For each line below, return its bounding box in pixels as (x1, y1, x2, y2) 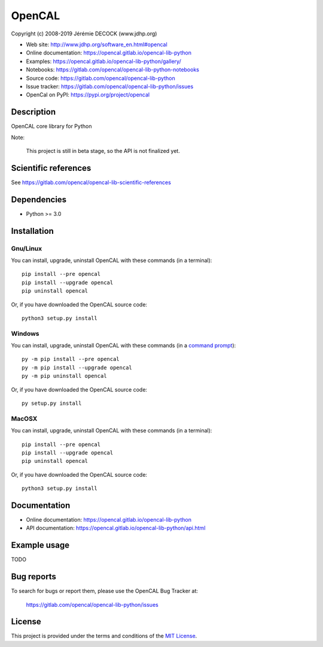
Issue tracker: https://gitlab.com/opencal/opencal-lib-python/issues (26, 83, 194, 90)
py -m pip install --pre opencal (22, 356, 120, 363)
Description (11, 107, 56, 117)
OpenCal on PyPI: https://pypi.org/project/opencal (26, 91, 150, 98)
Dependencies (11, 194, 67, 204)
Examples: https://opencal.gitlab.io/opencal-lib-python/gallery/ (26, 58, 182, 65)
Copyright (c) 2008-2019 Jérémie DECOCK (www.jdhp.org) (11, 30, 157, 37)
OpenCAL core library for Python (11, 123, 92, 130)
